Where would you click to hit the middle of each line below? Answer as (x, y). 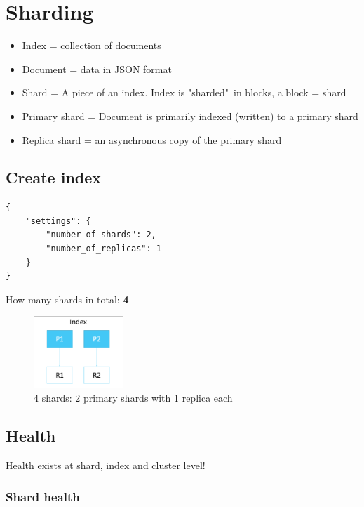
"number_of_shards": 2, (101, 235)
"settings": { (58, 221)
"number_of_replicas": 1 (103, 249)
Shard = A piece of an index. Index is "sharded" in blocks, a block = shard (184, 92)
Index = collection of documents (92, 45)
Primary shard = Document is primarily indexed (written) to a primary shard (190, 116)
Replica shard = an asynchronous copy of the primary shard (152, 139)
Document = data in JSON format (97, 68)
